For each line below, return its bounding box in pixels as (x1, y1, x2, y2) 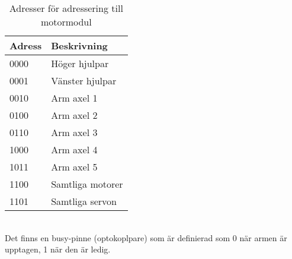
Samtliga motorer (51, 177, 123, 191)
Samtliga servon (51, 194, 117, 208)
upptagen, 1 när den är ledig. (5, 243, 111, 255)
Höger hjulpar (51, 56, 109, 70)
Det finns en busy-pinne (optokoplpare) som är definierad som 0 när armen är (5, 231, 287, 244)
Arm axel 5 (51, 160, 98, 173)
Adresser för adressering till (9, 1, 123, 15)
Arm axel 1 (51, 91, 98, 105)
